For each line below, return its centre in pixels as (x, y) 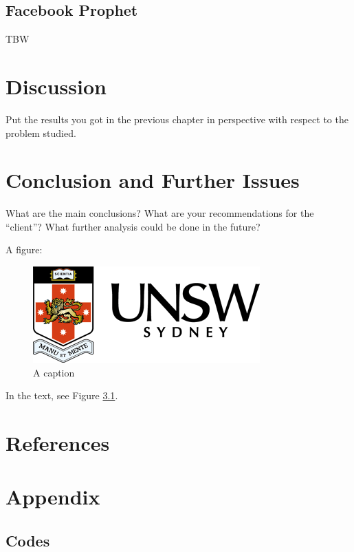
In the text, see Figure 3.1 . (62, 395)
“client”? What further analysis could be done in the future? (133, 226)
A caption (54, 372)
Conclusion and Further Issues (153, 180)
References (58, 442)
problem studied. (41, 132)
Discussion (56, 86)
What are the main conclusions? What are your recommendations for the (160, 213)
